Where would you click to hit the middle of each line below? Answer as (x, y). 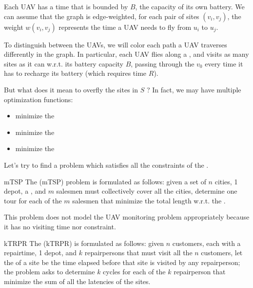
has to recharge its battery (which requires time (75, 73)
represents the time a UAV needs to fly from (125, 27)
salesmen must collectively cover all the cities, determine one (147, 191)
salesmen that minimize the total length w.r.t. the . (149, 200)
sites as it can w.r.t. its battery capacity (64, 63)
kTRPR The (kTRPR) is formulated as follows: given (84, 243)
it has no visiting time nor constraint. (60, 226)
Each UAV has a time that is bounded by (66, 6)
